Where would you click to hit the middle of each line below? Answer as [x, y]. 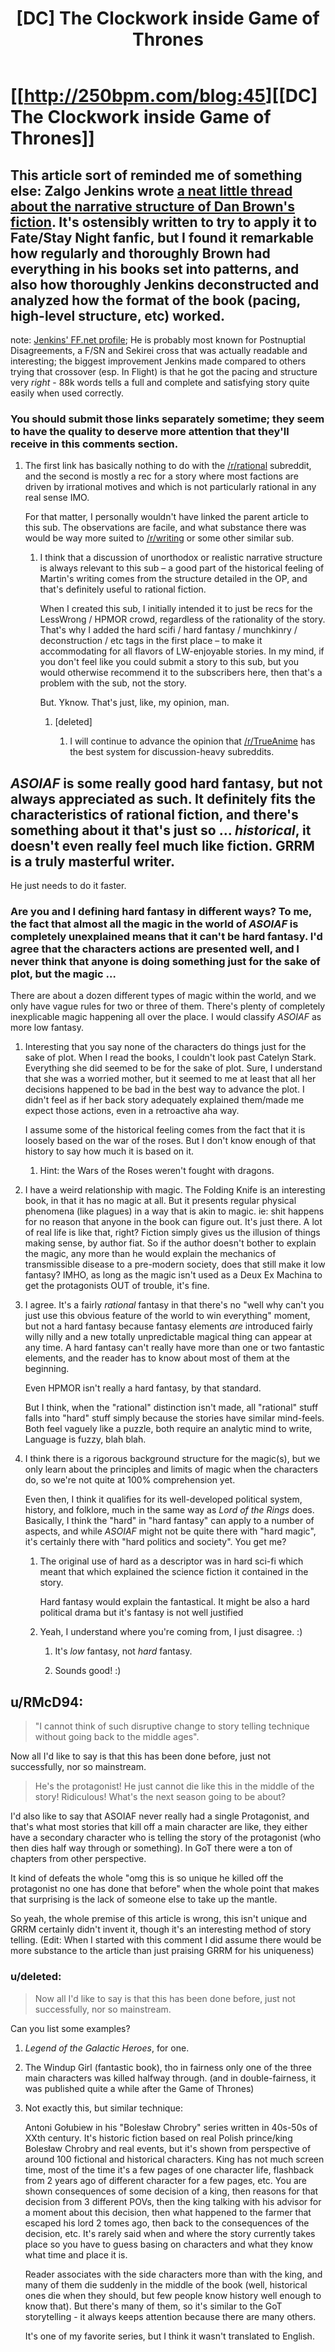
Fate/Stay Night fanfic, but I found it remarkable [162, 237]
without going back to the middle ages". [117, 1737]
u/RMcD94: [47, 1702]
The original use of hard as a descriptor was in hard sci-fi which [171, 1561]
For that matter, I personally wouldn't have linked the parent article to [167, 517]
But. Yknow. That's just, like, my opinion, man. [134, 703]
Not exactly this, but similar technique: [103, 2108]
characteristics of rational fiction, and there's [154, 814]
